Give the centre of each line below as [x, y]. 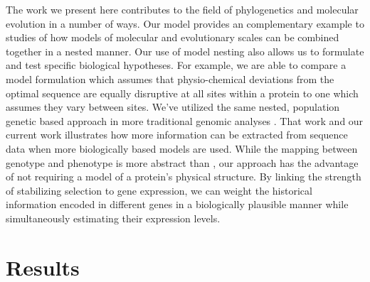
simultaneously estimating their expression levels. [113, 218]
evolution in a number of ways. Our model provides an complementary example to [185, 23]
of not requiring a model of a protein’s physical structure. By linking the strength [184, 177]
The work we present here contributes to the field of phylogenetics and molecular [182, 9]
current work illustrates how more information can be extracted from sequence [177, 135]
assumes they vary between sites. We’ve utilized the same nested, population [173, 107]
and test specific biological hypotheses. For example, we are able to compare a [176, 65]
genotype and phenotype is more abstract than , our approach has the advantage [182, 162]
